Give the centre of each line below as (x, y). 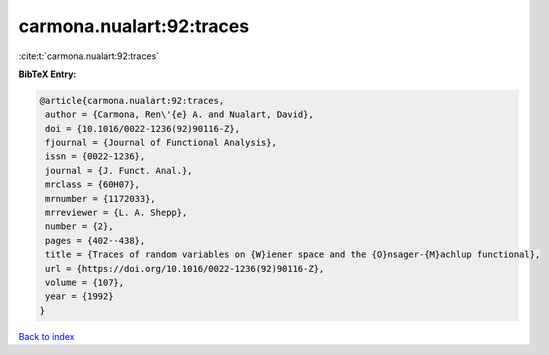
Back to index (46, 336)
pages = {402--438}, (95, 240)
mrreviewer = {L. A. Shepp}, (116, 213)
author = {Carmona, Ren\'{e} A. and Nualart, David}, (179, 114)
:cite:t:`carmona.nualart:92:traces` (89, 56)
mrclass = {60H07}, (92, 184)
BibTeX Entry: (47, 74)
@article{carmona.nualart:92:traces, (132, 100)
